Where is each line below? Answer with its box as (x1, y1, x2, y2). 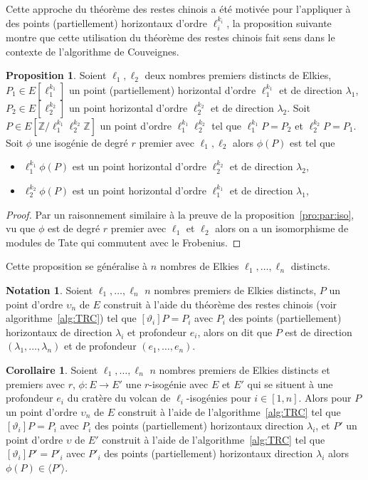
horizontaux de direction (6, 324, 112, 339)
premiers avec (6, 376, 65, 391)
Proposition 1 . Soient (6, 68, 107, 83)
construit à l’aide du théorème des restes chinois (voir (103, 296, 337, 311)
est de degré (47, 221, 100, 236)
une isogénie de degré (35, 135, 128, 150)
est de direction (285, 324, 352, 339)
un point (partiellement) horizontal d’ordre (68, 82, 256, 97)
